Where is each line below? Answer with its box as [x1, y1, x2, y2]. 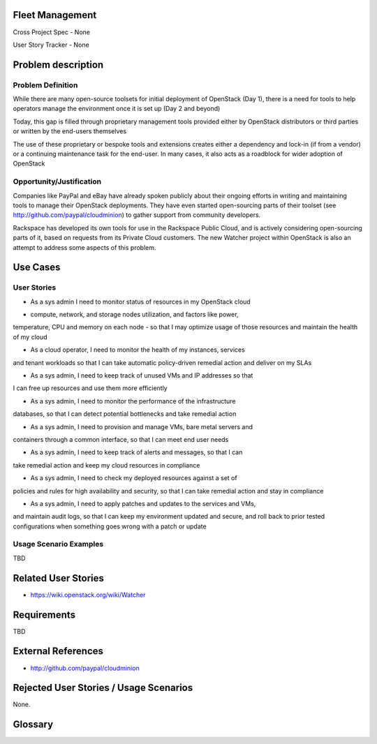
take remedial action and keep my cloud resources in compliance [13, 461, 200, 469]
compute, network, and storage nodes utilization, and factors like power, [30, 311, 239, 319]
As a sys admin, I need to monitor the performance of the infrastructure [30, 396, 236, 405]
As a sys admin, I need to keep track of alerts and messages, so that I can [30, 448, 243, 456]
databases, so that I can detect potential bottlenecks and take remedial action [13, 410, 237, 418]
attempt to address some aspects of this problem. [13, 243, 156, 251]
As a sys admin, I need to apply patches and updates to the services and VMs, [30, 499, 256, 507]
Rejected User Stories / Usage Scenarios [13, 682, 193, 694]
